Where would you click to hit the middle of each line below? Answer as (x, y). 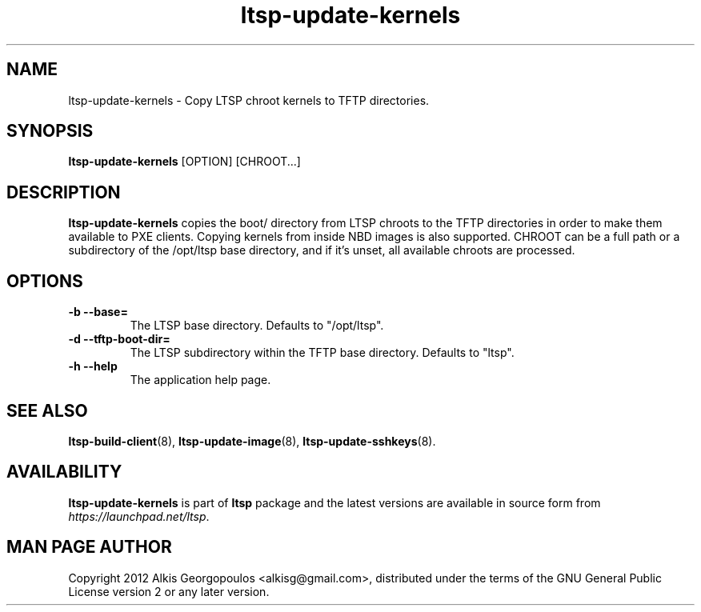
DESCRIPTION (64, 192)
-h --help (93, 366)
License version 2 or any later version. (169, 591)
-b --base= (98, 312)
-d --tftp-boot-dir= (119, 339)
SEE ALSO (47, 410)
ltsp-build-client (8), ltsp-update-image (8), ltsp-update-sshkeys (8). (252, 441)
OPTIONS (45, 281)
